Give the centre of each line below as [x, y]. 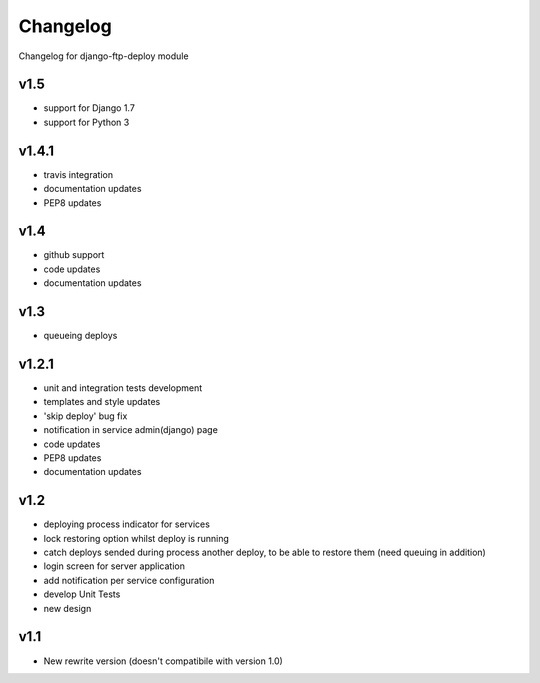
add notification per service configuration [129, 580]
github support [74, 255]
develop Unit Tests [82, 594]
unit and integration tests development [123, 388]
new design [67, 608]
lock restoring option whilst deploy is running [136, 538]
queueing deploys [80, 336]
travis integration [78, 174]
